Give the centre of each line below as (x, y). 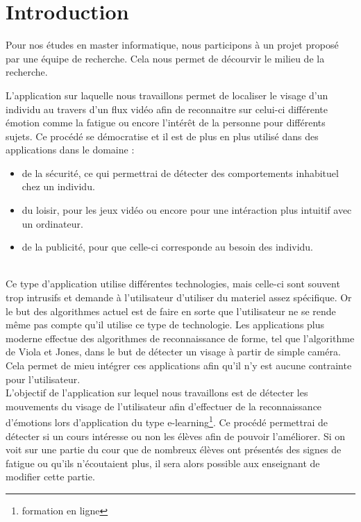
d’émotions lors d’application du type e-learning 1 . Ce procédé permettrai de (167, 421)
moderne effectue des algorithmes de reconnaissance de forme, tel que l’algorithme (180, 338)
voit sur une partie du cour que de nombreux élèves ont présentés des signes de (174, 449)
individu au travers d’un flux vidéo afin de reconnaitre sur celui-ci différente (167, 109)
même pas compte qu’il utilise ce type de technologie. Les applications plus (165, 325)
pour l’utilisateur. (43, 379)
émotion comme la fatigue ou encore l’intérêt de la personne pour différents (166, 123)
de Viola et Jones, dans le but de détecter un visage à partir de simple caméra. (173, 352)
